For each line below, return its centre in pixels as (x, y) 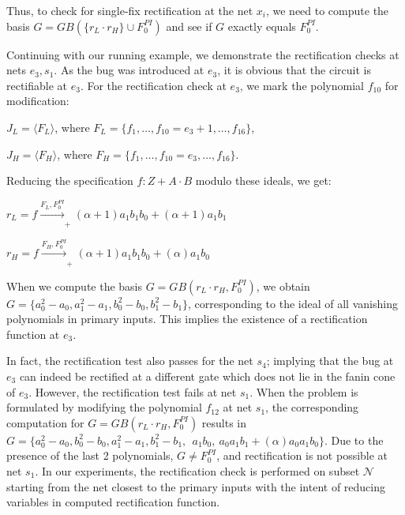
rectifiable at (37, 85)
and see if (189, 26)
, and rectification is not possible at (302, 455)
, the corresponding (312, 407)
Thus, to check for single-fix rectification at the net (130, 10)
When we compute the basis (75, 286)
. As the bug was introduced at (129, 70)
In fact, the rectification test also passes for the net (130, 361)
